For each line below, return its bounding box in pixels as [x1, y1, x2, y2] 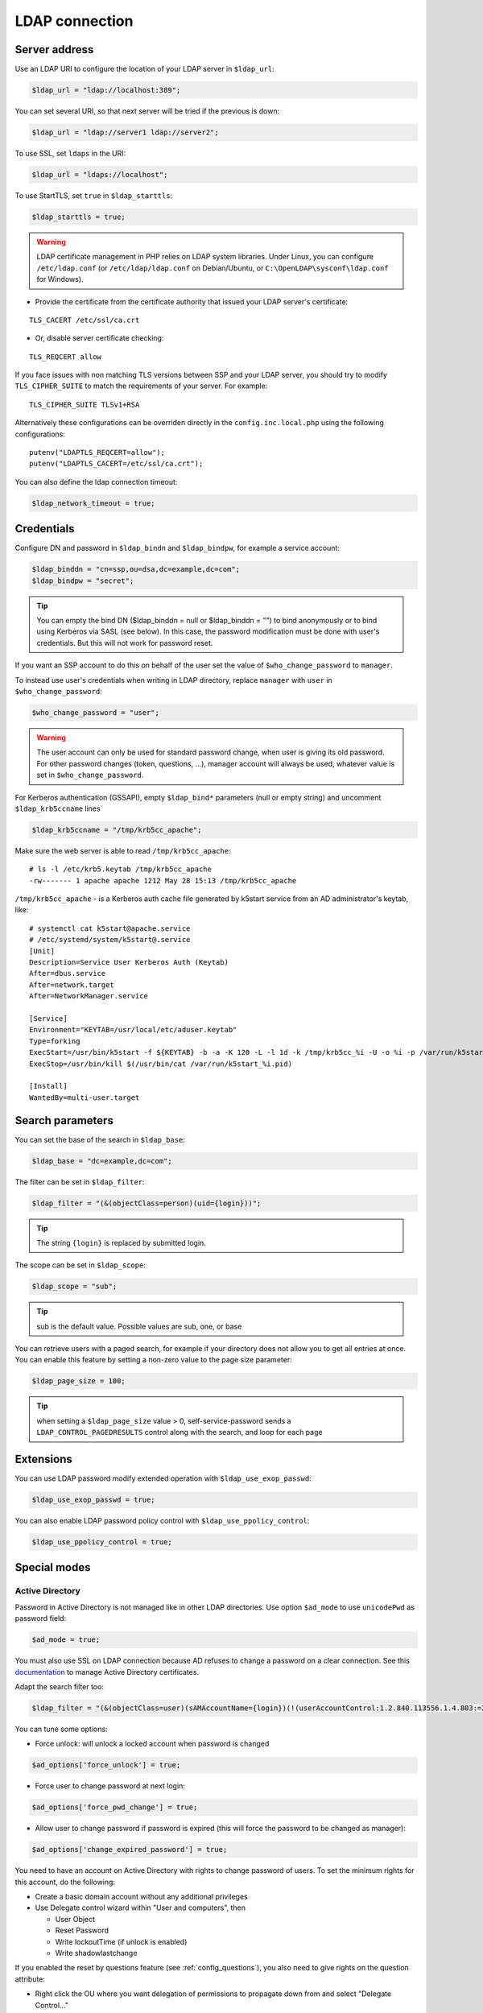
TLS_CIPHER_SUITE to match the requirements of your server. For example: [14, 381, 268, 391]
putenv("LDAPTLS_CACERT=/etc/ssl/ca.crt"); [29, 459, 204, 469]
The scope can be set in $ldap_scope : [14, 1260, 147, 1270]
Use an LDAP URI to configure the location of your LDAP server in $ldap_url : [14, 64, 275, 74]
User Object [55, 1914, 96, 1924]
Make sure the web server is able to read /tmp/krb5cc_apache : [14, 845, 231, 855]
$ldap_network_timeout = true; [31, 498, 156, 507]
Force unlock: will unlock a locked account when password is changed [35, 1739, 270, 1749]
